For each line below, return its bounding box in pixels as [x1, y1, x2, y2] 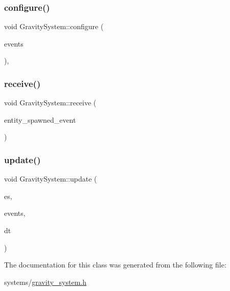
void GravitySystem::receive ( [4, 97, 97, 108]
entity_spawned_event [4, 114, 76, 125]
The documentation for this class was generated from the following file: [4, 259, 226, 270]
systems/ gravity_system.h [4, 276, 87, 287]
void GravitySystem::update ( [4, 173, 97, 184]
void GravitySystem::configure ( [4, 21, 104, 32]
